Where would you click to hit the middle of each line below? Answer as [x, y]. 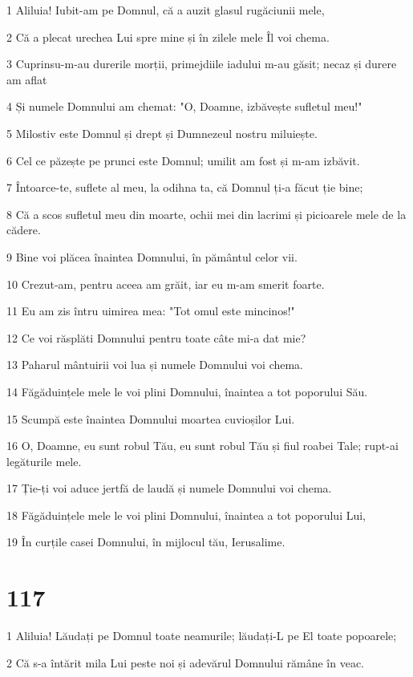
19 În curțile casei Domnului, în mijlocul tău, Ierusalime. [146, 542]
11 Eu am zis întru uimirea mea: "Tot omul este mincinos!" [151, 311]
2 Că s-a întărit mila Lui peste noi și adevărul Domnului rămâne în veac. [185, 662]
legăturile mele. [44, 461]
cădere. [24, 230]
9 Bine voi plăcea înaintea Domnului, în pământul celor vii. [152, 256]
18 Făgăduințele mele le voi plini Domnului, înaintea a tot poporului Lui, [186, 515]
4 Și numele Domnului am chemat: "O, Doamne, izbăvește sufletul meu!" [184, 106]
